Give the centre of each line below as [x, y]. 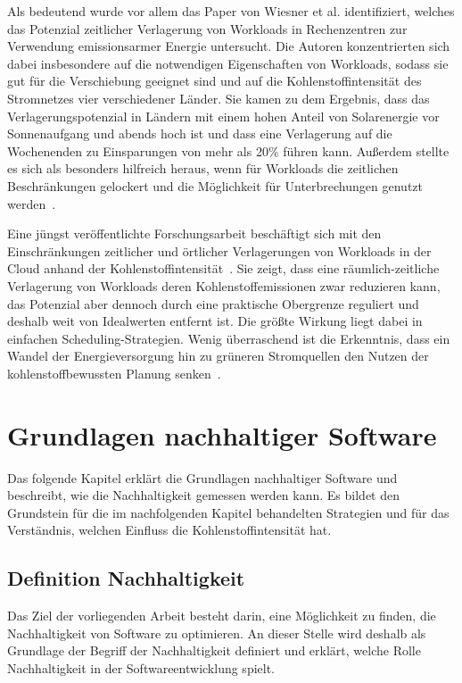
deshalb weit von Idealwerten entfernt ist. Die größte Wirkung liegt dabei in [215, 321]
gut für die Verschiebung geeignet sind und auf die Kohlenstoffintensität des [214, 81]
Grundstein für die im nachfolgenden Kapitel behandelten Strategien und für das [228, 512]
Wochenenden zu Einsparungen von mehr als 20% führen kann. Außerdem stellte [228, 150]
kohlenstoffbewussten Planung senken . [114, 373]
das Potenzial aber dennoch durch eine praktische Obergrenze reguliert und [213, 303]
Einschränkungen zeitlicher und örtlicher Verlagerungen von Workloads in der [219, 250]
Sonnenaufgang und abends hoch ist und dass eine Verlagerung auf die [200, 133]
